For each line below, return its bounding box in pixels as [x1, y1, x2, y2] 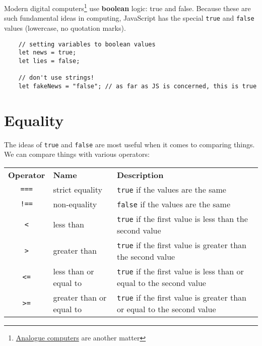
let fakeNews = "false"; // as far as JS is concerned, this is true [18, 82, 257, 90]
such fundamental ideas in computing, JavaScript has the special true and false [4, 13, 254, 23]
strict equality [53, 183, 102, 195]
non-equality [53, 198, 97, 210]
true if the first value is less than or [116, 265, 244, 277]
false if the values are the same [116, 198, 231, 210]
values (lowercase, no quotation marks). [4, 22, 126, 33]
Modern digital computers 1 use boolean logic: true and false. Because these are [4, 2, 251, 13]
